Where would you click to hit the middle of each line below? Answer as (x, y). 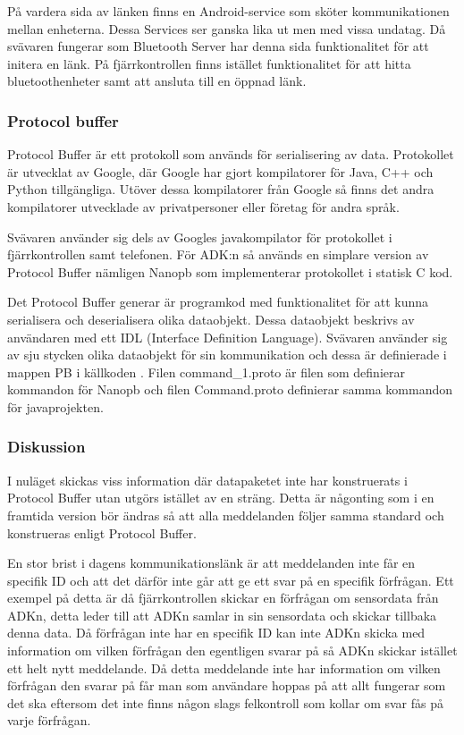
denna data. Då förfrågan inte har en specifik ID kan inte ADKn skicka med (216, 633)
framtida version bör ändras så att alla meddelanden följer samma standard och (226, 515)
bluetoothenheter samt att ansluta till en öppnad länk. (157, 81)
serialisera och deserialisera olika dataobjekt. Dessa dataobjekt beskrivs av (211, 319)
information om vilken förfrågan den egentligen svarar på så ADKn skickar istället (232, 651)
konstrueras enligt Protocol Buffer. (102, 532)
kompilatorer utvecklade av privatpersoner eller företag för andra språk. (203, 206)
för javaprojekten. (55, 406)
